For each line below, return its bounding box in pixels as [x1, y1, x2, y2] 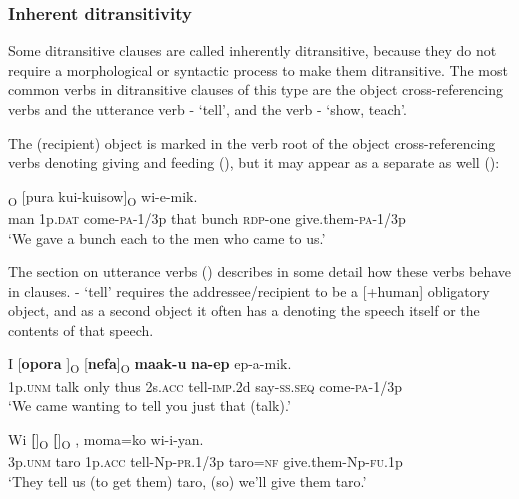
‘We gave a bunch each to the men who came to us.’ [8, 227, 326, 248]
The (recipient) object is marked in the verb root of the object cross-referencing [8, 132, 496, 153]
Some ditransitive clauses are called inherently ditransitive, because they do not [8, 40, 497, 61]
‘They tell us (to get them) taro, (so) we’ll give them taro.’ [8, 470, 367, 491]
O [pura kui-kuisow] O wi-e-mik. [8, 185, 198, 209]
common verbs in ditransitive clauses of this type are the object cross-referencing [8, 79, 504, 100]
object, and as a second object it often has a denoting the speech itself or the [8, 300, 480, 321]
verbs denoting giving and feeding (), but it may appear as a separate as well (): [8, 152, 500, 173]
